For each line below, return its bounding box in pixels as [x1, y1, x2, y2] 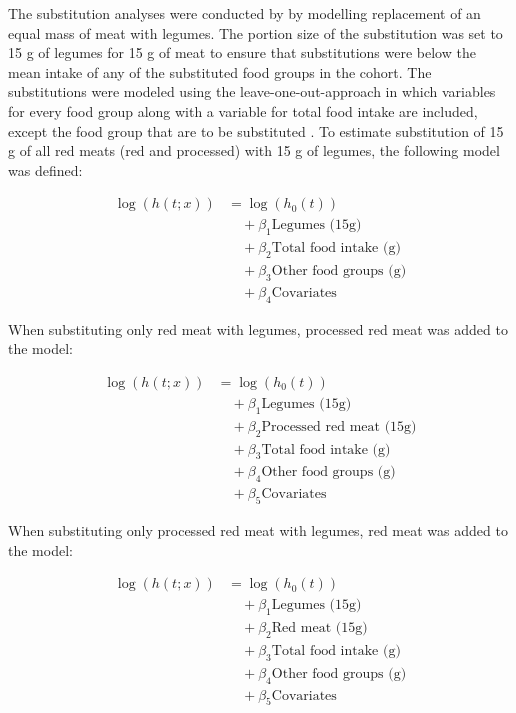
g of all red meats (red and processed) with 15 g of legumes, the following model [8, 140, 500, 161]
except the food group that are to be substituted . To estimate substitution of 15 [8, 120, 504, 141]
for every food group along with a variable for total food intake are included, [8, 100, 478, 121]
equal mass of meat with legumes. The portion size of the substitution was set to [8, 22, 503, 43]
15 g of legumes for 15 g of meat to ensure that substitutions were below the [8, 42, 476, 63]
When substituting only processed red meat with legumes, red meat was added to [8, 520, 508, 541]
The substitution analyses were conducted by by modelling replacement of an [8, 3, 481, 23]
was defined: [8, 159, 83, 180]
